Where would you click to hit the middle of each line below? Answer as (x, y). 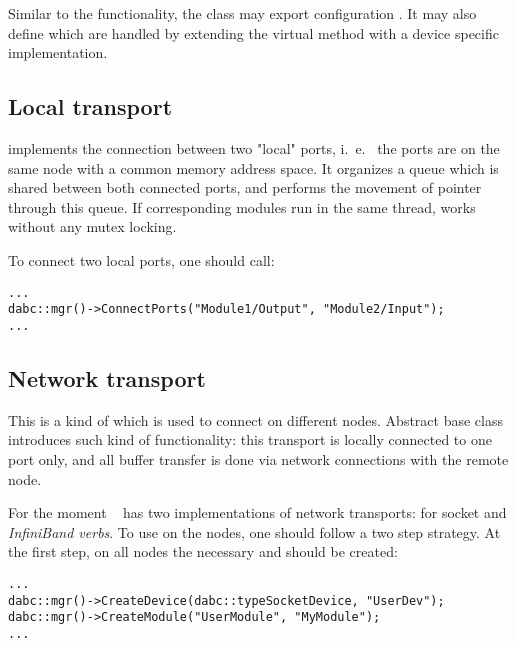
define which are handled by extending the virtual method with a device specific (253, 32)
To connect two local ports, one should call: (141, 259)
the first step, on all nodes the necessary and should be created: (203, 551)
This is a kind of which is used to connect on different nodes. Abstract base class (255, 419)
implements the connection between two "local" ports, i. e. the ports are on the (254, 147)
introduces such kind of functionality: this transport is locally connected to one (250, 439)
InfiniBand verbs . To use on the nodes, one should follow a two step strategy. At (254, 531)
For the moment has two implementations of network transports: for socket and (257, 512)
